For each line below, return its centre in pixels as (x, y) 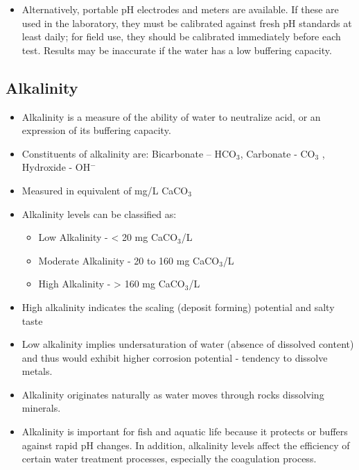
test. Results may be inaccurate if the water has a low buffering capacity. (177, 50)
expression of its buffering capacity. (96, 130)
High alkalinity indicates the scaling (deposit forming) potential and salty (178, 307)
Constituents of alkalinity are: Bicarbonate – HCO (129, 153)
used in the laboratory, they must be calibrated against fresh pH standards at (187, 23)
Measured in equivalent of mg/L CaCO (105, 190)
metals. (37, 371)
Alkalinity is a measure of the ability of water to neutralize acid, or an (171, 116)
